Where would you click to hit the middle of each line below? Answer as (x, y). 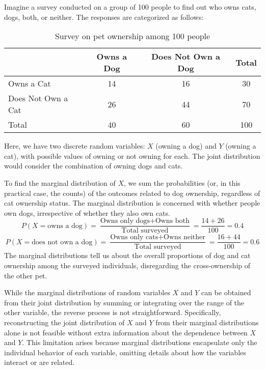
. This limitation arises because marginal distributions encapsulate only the (140, 342)
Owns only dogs (125, 221)
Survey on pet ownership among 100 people (132, 36)
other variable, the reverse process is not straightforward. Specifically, (113, 312)
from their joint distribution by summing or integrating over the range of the (124, 302)
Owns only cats (134, 237)
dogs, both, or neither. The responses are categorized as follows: (104, 17)
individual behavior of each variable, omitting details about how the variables (125, 352)
